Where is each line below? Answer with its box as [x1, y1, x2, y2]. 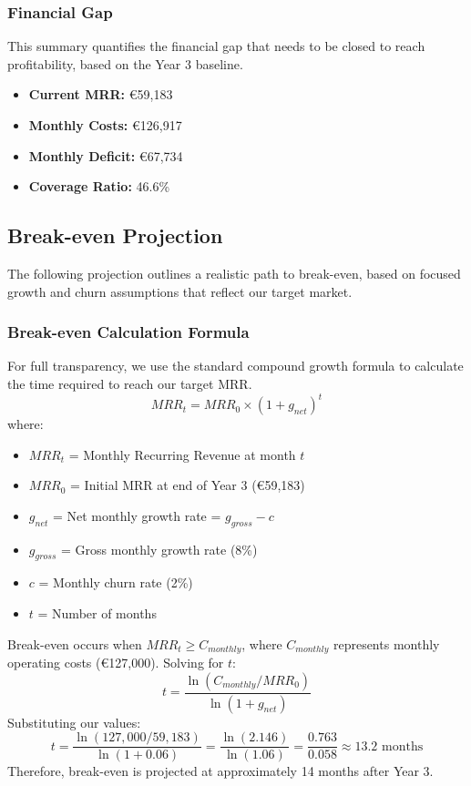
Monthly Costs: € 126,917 [28, 116, 182, 134]
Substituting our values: [7, 712, 141, 731]
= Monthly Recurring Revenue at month [68, 444, 296, 464]
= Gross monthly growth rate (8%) [61, 539, 258, 558]
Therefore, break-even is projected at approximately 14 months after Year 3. [7, 761, 434, 781]
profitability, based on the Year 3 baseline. [7, 54, 243, 73]
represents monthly [333, 634, 440, 653]
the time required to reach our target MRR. [7, 373, 252, 393]
